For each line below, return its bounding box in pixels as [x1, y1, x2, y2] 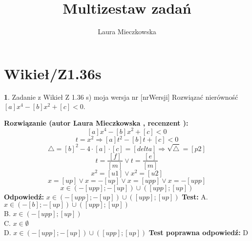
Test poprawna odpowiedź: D [148, 227, 249, 238]
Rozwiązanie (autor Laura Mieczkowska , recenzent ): [4, 117, 189, 128]
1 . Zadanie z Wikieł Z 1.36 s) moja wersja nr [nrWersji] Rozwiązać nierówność [4, 91, 238, 102]
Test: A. [182, 191, 208, 201]
